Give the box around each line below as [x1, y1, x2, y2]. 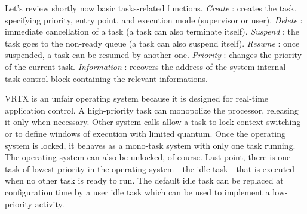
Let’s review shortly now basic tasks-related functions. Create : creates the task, [5, 2, 297, 14]
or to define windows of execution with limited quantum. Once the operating [5, 127, 285, 139]
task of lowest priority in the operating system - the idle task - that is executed [5, 162, 295, 175]
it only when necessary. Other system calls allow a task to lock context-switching [5, 115, 301, 128]
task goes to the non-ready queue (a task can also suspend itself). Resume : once [5, 36, 300, 49]
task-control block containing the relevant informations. [5, 72, 208, 84]
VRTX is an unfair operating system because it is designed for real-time [5, 92, 269, 105]
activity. [35, 197, 65, 210]
